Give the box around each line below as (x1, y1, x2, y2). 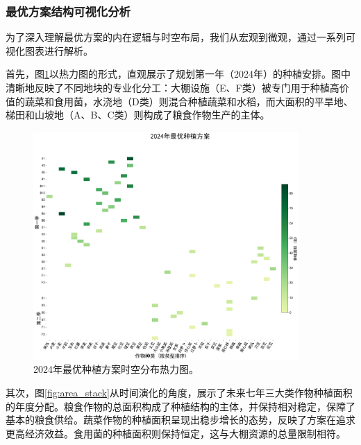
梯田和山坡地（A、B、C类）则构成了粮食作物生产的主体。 (6, 107, 270, 122)
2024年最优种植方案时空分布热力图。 (33, 362, 199, 376)
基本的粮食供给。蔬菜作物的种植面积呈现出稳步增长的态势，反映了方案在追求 (6, 412, 355, 427)
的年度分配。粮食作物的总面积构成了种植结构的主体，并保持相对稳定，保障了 (6, 399, 355, 413)
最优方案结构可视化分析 (6, 2, 131, 19)
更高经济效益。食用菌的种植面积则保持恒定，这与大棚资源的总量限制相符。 (6, 426, 346, 440)
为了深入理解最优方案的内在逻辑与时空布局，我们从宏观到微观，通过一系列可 (6, 30, 355, 44)
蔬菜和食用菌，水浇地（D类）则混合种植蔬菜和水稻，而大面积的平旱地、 (24, 94, 353, 108)
